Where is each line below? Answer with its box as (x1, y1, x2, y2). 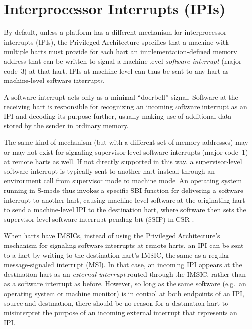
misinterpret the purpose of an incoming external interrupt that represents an (4, 307, 237, 318)
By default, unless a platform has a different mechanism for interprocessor (4, 27, 227, 37)
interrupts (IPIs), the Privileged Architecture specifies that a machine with (4, 36, 229, 47)
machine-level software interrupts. (4, 75, 105, 85)
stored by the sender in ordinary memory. (4, 120, 129, 131)
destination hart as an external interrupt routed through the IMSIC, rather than (4, 269, 246, 279)
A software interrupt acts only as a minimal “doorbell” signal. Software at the (4, 91, 238, 102)
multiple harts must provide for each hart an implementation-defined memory (4, 46, 237, 56)
